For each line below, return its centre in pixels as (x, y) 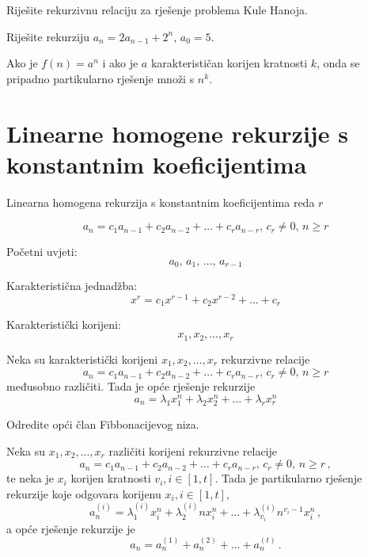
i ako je (120, 63)
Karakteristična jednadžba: (72, 286)
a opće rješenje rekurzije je (71, 528)
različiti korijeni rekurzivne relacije (193, 450)
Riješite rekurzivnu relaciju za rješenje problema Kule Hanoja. (157, 10)
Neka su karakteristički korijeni (82, 359)
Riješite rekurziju (48, 36)
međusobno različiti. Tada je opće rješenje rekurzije (131, 386)
